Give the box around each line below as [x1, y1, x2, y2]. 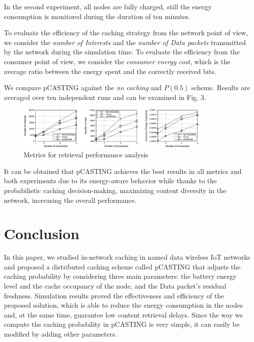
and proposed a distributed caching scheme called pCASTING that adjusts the [4, 261, 241, 271]
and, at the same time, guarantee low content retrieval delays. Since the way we [4, 309, 243, 319]
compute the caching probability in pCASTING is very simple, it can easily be [4, 319, 240, 329]
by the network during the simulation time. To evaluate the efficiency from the [4, 47, 240, 57]
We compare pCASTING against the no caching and [4, 82, 162, 93]
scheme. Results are [191, 82, 250, 93]
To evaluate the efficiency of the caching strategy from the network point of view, [4, 27, 248, 38]
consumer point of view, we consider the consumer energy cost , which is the [4, 56, 231, 66]
